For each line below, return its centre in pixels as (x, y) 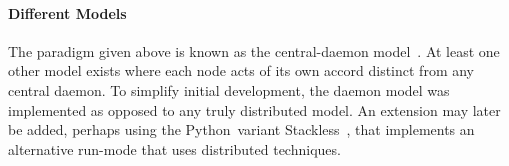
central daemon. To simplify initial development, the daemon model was (229, 89)
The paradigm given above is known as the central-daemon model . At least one (254, 50)
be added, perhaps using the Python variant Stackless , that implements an (241, 129)
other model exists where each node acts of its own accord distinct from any (241, 70)
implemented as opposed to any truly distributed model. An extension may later (254, 109)
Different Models (67, 12)
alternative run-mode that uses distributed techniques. (174, 148)
